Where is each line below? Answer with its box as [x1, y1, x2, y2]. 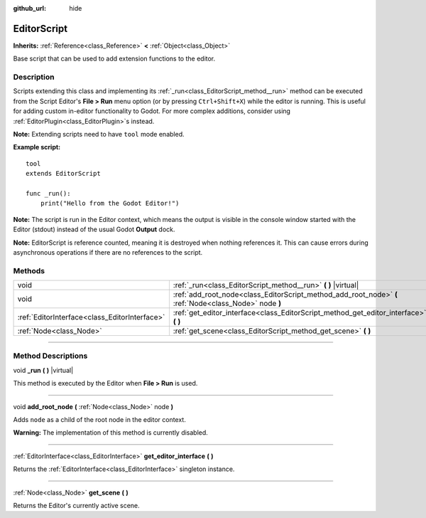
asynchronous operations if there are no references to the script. [13, 248, 203, 256]
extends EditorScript [26, 169, 101, 178]
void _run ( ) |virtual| [13, 366, 74, 374]
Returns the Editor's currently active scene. [13, 501, 140, 509]
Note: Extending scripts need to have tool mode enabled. [13, 130, 185, 138]
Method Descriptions [13, 351, 88, 361]
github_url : [13, 4, 46, 12]
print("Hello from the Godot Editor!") [40, 199, 180, 208]
